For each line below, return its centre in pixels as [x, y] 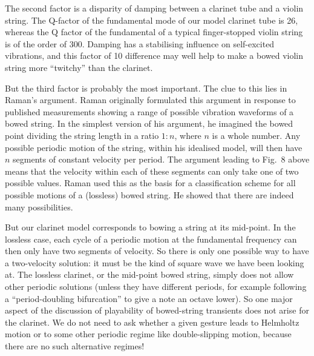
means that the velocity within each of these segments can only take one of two [152, 171]
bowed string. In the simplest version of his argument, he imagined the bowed [149, 123]
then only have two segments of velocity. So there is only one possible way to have [157, 251]
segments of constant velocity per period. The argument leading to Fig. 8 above [161, 159]
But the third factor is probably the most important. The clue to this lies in [146, 88]
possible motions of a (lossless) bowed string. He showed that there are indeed [149, 194]
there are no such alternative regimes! [75, 346]
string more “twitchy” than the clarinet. [79, 67]
